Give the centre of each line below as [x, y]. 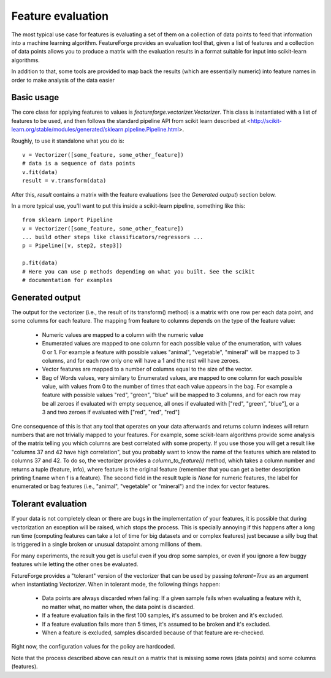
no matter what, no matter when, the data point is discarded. [118, 607]
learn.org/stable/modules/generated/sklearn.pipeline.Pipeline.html [95, 130]
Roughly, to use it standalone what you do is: [68, 141]
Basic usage [35, 97]
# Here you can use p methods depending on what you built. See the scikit [139, 271]
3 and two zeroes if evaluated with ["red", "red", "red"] [111, 412]
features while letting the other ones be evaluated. [75, 564]
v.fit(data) [40, 172]
